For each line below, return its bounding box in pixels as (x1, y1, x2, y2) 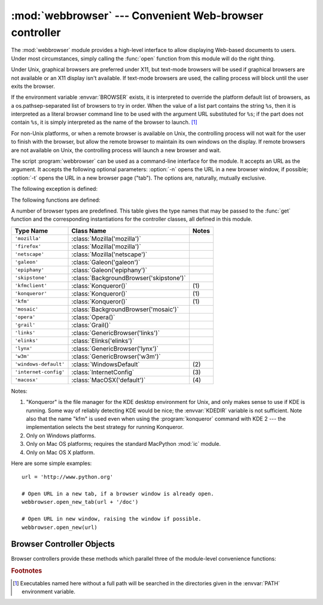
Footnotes (11, 567, 42, 575)
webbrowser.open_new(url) (22, 524, 98, 531)
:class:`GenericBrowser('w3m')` (71, 352, 161, 360)
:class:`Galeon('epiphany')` (71, 266, 148, 274)
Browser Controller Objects (11, 539, 115, 549)
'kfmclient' (14, 282, 47, 289)
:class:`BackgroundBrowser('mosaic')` (71, 305, 179, 314)
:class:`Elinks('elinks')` (71, 336, 135, 345)
